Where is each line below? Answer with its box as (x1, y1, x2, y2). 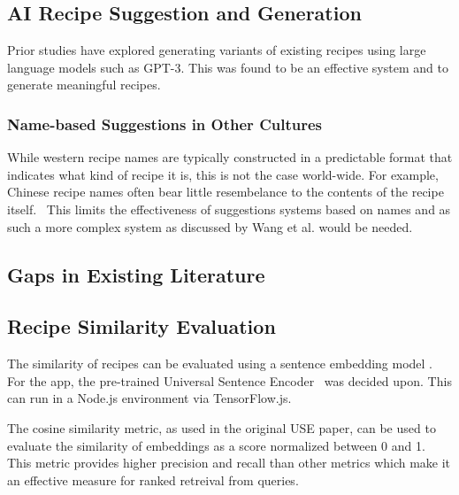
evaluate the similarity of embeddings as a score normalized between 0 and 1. (7, 436, 425, 454)
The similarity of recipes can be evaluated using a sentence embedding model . (7, 354, 433, 373)
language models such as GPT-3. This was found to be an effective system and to (7, 58, 448, 76)
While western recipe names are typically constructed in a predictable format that (7, 148, 453, 166)
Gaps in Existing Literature (7, 260, 265, 288)
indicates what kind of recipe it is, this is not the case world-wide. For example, (7, 165, 439, 183)
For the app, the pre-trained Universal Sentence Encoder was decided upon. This (7, 371, 452, 390)
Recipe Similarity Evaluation (7, 313, 276, 340)
